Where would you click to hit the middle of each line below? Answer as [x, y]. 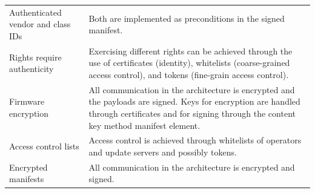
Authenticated [35, 12]
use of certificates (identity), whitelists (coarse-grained [189, 63]
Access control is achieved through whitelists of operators [195, 140]
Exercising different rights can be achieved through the [191, 51]
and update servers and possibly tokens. [163, 152]
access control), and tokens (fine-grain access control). [189, 74]
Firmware [27, 101]
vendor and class [40, 24]
